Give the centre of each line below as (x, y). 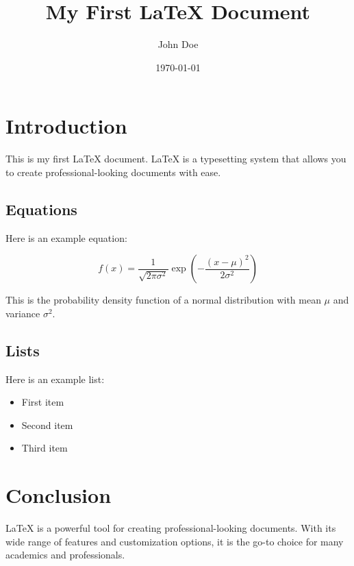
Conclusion (59, 495)
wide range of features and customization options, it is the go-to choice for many (175, 541)
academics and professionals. (65, 555)
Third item (45, 448)
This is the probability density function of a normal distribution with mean (163, 300)
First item (43, 402)
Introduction (66, 126)
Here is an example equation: (66, 237)
